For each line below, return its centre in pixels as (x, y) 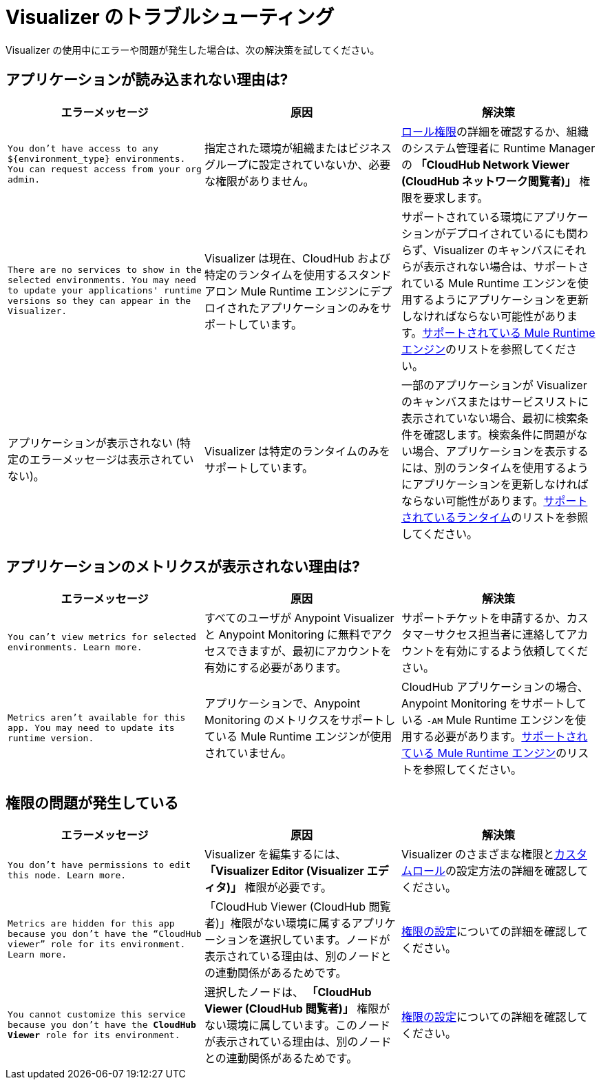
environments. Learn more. (75, 648)
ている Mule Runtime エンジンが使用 (298, 737)
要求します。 (456, 197)
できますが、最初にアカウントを (309, 651)
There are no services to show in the (105, 270)
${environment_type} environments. (97, 158)
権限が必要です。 (288, 888)
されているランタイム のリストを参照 (495, 517)
